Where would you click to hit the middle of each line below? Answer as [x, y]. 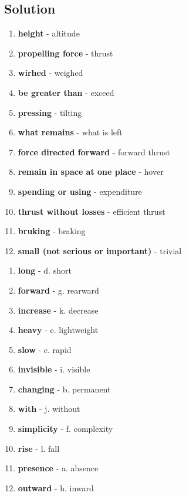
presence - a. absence [58, 468]
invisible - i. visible [54, 369]
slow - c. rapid [45, 349]
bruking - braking [52, 231]
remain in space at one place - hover [91, 172]
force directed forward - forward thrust [94, 152]
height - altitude [49, 33]
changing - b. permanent [64, 389]
